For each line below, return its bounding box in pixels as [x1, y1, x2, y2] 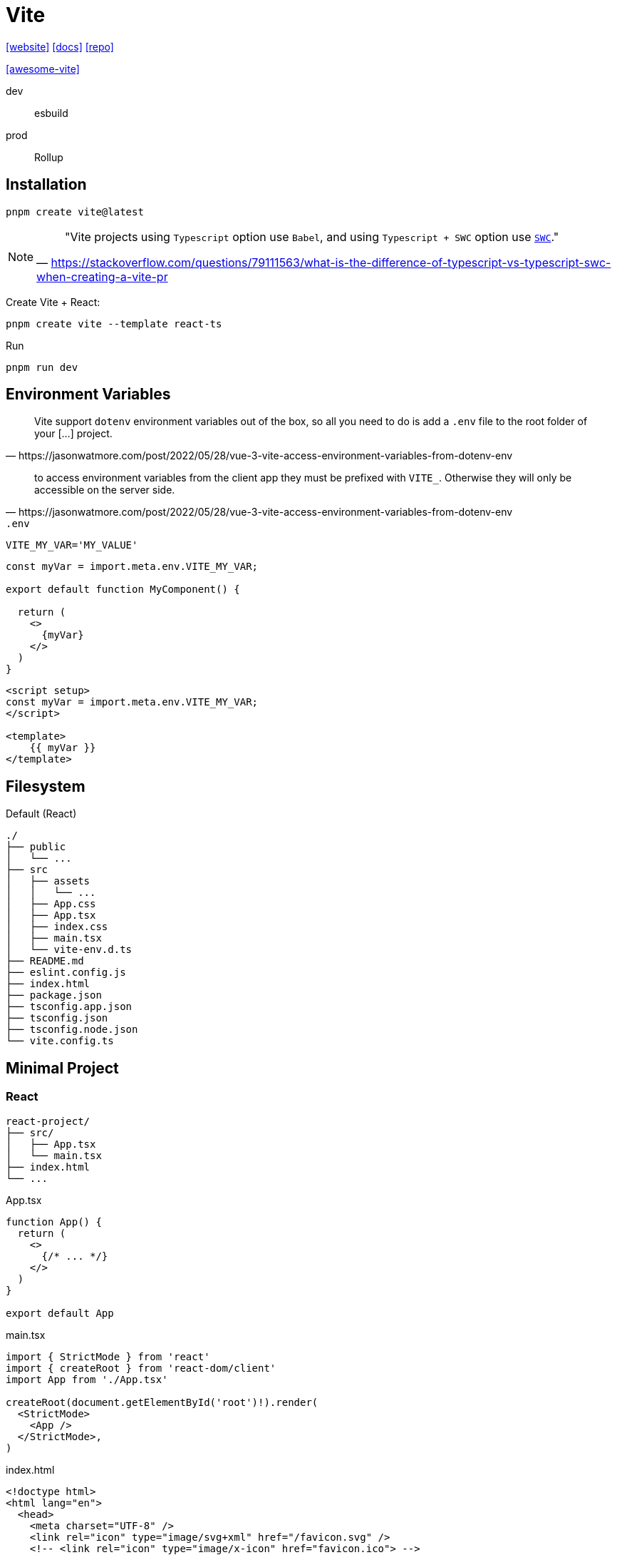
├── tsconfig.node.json [6, 1024, 138, 1036]
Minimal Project [6, 1059, 119, 1077]
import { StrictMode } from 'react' [6, 1350, 210, 1362]
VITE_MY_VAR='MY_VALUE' [6, 539, 138, 551]
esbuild [34, 106, 68, 119]
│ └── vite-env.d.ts [6, 944, 133, 956]
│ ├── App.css [6, 898, 96, 910]
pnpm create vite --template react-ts [6, 317, 222, 330]
